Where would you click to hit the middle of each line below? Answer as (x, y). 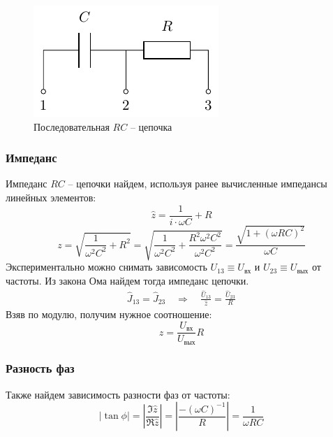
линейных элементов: (51, 197)
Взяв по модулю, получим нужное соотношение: (109, 314)
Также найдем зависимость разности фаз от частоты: (118, 394)
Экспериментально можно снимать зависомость (106, 267)
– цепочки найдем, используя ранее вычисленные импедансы (198, 184)
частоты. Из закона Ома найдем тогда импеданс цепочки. (127, 280)
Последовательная (72, 126)
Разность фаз (40, 368)
